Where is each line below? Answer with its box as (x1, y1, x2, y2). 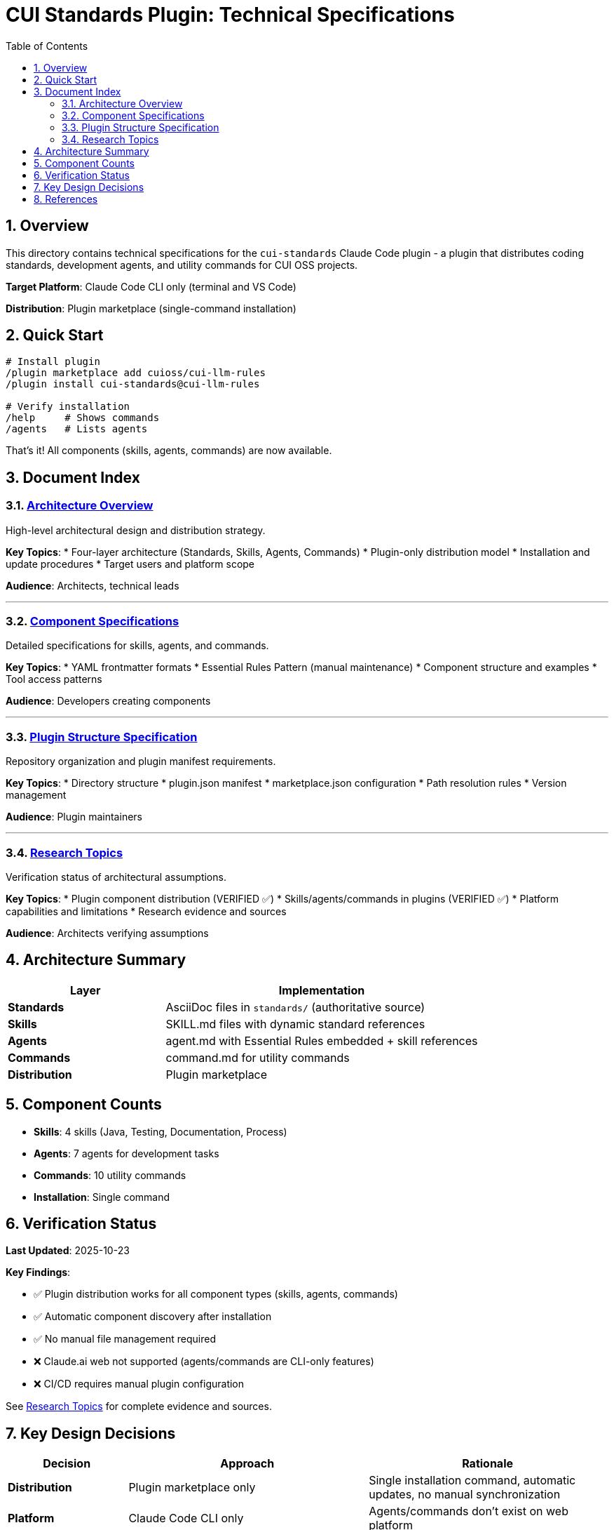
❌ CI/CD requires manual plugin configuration (34, 1378, 245, 1390)
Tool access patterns (6, 673, 102, 686)
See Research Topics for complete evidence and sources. (6, 1400, 272, 1413)
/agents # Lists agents (6, 423, 148, 435)
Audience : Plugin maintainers (6, 811, 142, 823)
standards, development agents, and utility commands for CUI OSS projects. (6, 258, 358, 271)
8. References (34, 192, 98, 205)
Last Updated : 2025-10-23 (6, 1244, 130, 1257)
